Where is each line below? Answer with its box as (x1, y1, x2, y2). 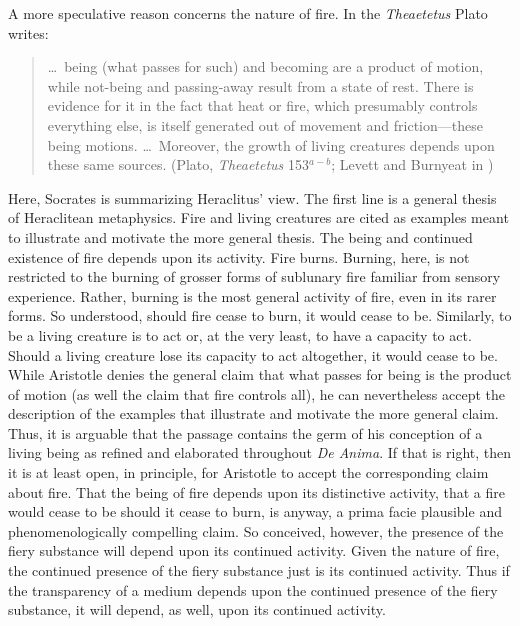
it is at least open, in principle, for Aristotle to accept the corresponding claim (8, 462, 489, 483)
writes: (8, 22, 49, 43)
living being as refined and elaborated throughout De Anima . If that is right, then (8, 442, 512, 463)
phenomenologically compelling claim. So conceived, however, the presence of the (8, 520, 504, 541)
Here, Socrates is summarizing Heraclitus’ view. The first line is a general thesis (8, 187, 497, 208)
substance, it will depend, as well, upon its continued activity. (8, 599, 386, 620)
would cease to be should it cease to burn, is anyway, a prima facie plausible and (8, 501, 502, 522)
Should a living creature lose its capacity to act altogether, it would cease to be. (8, 344, 498, 365)
